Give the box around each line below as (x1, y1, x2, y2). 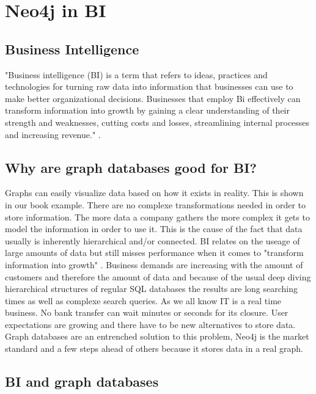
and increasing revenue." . (5, 128, 101, 140)
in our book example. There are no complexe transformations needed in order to (5, 198, 306, 211)
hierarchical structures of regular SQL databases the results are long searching (5, 282, 298, 295)
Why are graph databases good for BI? (5, 158, 257, 177)
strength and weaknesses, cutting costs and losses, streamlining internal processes (5, 115, 310, 128)
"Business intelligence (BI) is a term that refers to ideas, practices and (5, 68, 268, 81)
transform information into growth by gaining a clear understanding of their (5, 104, 290, 117)
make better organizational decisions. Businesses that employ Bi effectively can (5, 92, 301, 104)
